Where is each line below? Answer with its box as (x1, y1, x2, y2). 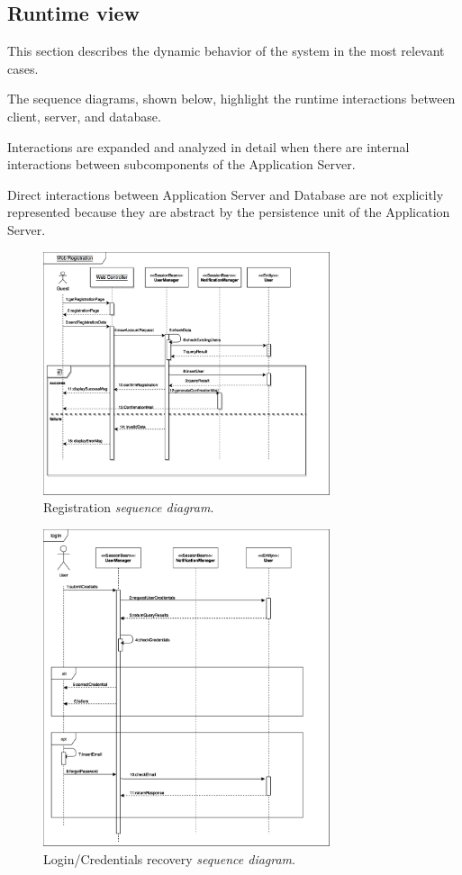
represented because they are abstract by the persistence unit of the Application (7, 203, 450, 221)
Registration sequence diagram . (43, 498, 214, 517)
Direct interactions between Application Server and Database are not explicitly (7, 185, 444, 203)
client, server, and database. (7, 106, 161, 125)
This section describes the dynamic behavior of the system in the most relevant (7, 41, 445, 60)
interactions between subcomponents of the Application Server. (7, 155, 356, 174)
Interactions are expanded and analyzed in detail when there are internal (7, 137, 410, 156)
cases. (7, 59, 39, 77)
